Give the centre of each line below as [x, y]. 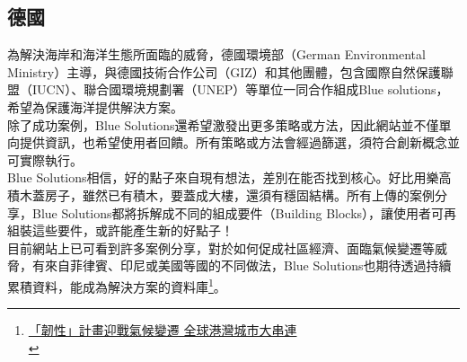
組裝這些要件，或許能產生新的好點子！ [120, 230]
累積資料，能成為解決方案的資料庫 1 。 [117, 285]
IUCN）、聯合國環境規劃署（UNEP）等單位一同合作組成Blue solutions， [240, 89]
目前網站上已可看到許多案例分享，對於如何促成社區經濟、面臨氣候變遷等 [221, 247]
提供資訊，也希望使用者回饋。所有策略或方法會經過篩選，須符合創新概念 [233, 142]
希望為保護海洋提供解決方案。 [95, 106]
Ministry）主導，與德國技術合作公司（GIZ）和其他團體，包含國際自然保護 [224, 71]
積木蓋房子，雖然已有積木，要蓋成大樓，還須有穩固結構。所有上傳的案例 [221, 194]
